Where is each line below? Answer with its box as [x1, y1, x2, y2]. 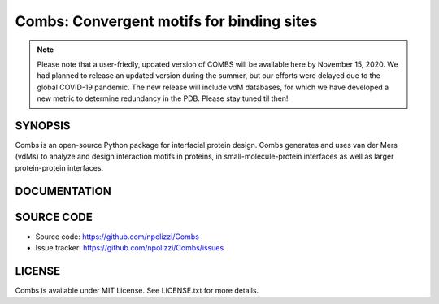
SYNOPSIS [15, 119, 71, 132]
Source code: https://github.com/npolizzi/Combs [35, 232, 199, 241]
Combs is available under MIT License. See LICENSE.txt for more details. [15, 285, 259, 296]
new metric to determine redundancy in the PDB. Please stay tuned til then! [37, 93, 289, 103]
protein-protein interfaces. [15, 163, 104, 172]
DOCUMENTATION [15, 184, 111, 198]
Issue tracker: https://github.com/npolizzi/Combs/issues [35, 243, 224, 253]
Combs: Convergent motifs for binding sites [15, 12, 318, 30]
